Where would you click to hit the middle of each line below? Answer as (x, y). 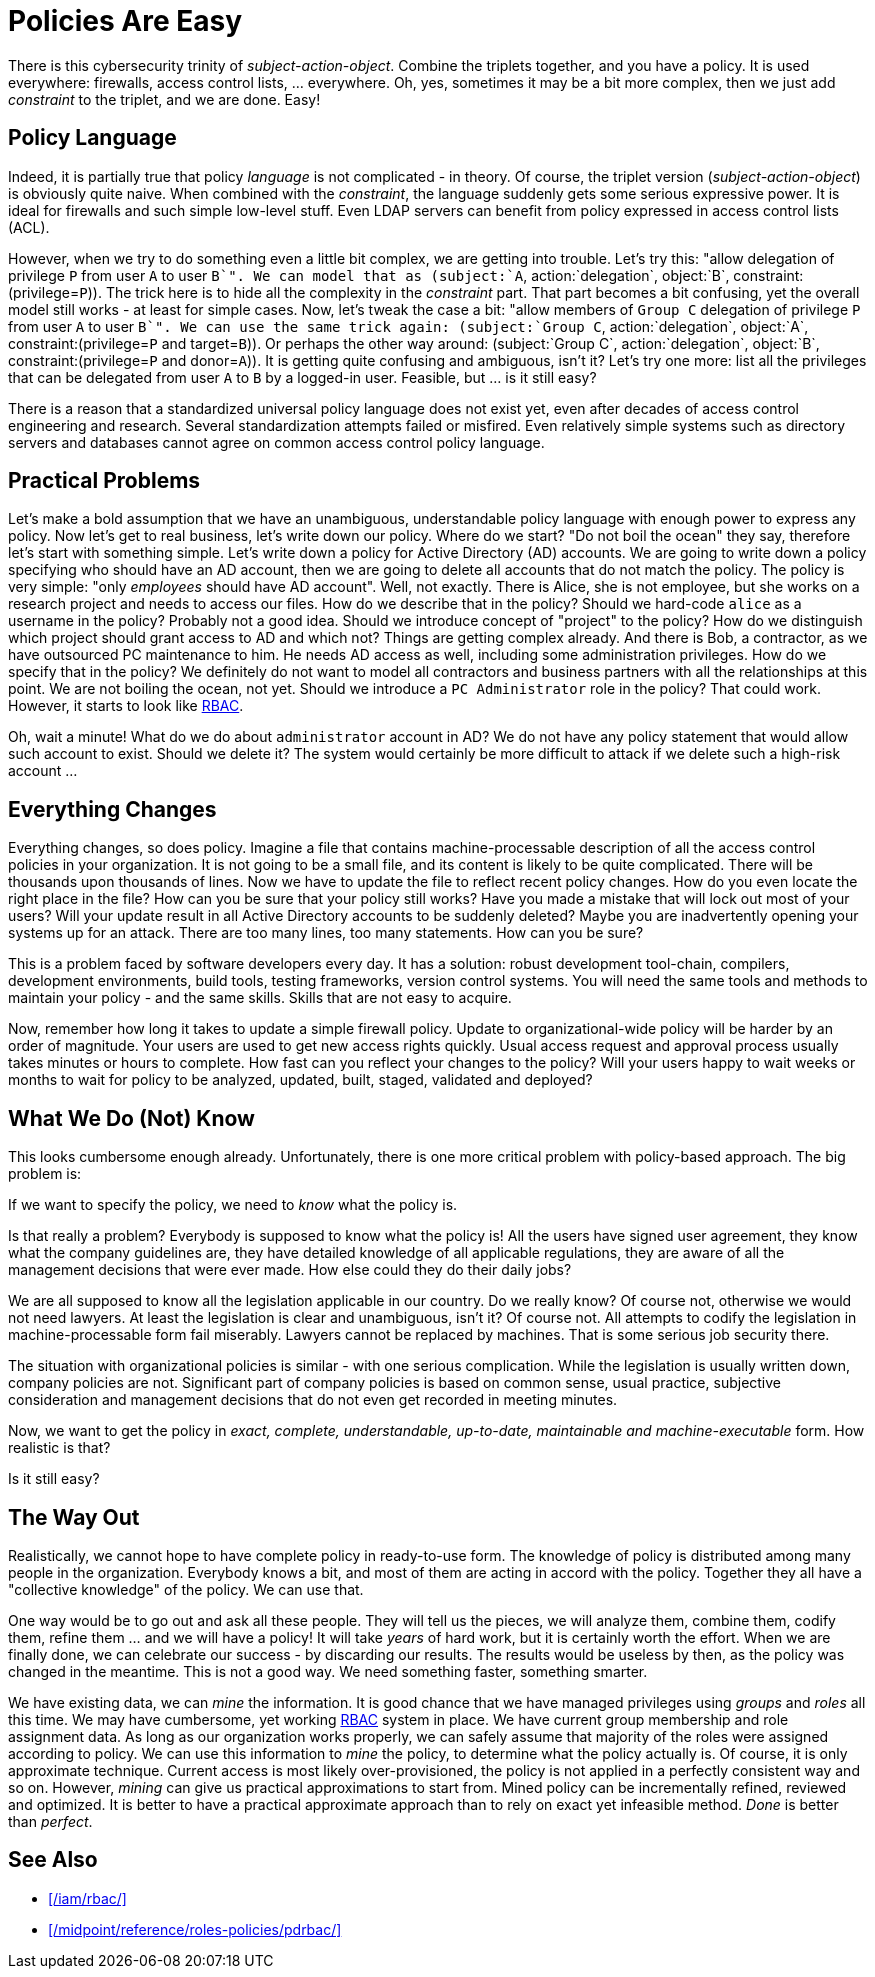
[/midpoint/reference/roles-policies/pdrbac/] (195, 1929)
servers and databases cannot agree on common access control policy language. (276, 442)
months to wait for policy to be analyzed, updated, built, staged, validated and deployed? (300, 1080)
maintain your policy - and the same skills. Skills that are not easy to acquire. (260, 998)
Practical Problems (104, 481)
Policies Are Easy (125, 21)
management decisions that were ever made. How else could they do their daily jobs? (290, 1270)
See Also (53, 1860)
